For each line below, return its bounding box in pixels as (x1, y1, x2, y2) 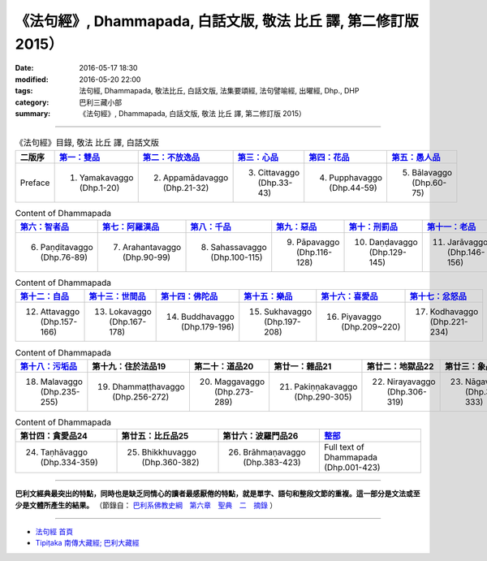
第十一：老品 (426, 222, 476, 233)
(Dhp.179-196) (181, 321, 235, 333)
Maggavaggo (213, 376, 265, 387)
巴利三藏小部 (79, 97, 122, 107)
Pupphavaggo (329, 171, 383, 183)
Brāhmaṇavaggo (243, 447, 306, 458)
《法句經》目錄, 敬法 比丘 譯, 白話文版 (15, 137, 160, 149)
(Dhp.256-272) (112, 391, 170, 402)
